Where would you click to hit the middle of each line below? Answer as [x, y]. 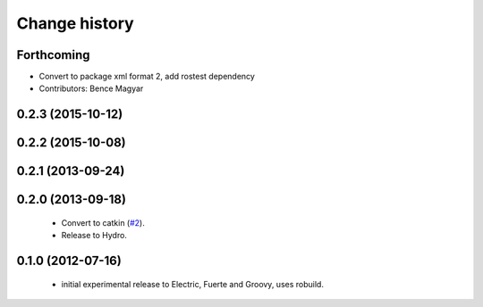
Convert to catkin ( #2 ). [103, 222]
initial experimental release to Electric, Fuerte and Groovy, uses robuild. [192, 284]
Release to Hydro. [94, 236]
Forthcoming [53, 55]
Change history [75, 23]
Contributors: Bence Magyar [91, 88]
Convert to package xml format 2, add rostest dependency [147, 77]
